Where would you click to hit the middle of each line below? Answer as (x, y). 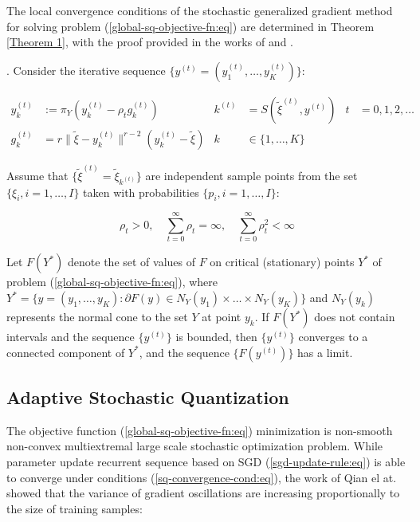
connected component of (66, 352)
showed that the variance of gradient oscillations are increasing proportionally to (203, 493)
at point (222, 317)
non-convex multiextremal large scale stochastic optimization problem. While (195, 446)
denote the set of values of (132, 262)
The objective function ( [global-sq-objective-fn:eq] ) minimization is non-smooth (200, 430)
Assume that (37, 175)
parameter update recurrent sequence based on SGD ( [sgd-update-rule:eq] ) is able (206, 461)
